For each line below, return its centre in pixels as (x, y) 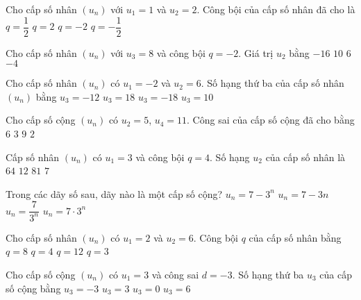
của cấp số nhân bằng (295, 237)
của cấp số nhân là (305, 157)
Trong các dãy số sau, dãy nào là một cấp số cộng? (114, 193)
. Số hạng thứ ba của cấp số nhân (272, 83)
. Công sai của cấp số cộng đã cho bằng (271, 120)
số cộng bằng (33, 288)
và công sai (175, 274)
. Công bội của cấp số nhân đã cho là (276, 9)
